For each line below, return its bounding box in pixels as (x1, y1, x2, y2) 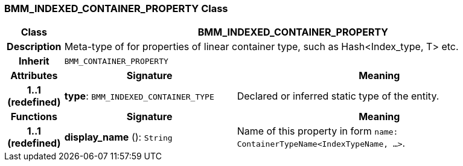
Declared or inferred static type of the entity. (237, 90, 439, 103)
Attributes (10, 69, 58, 82)
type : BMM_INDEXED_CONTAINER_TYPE (64, 90, 214, 103)
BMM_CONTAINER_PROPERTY (64, 56, 168, 66)
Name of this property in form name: (237, 125, 398, 138)
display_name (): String (64, 131, 173, 144)
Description (7, 40, 62, 53)
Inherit (18, 55, 49, 68)
